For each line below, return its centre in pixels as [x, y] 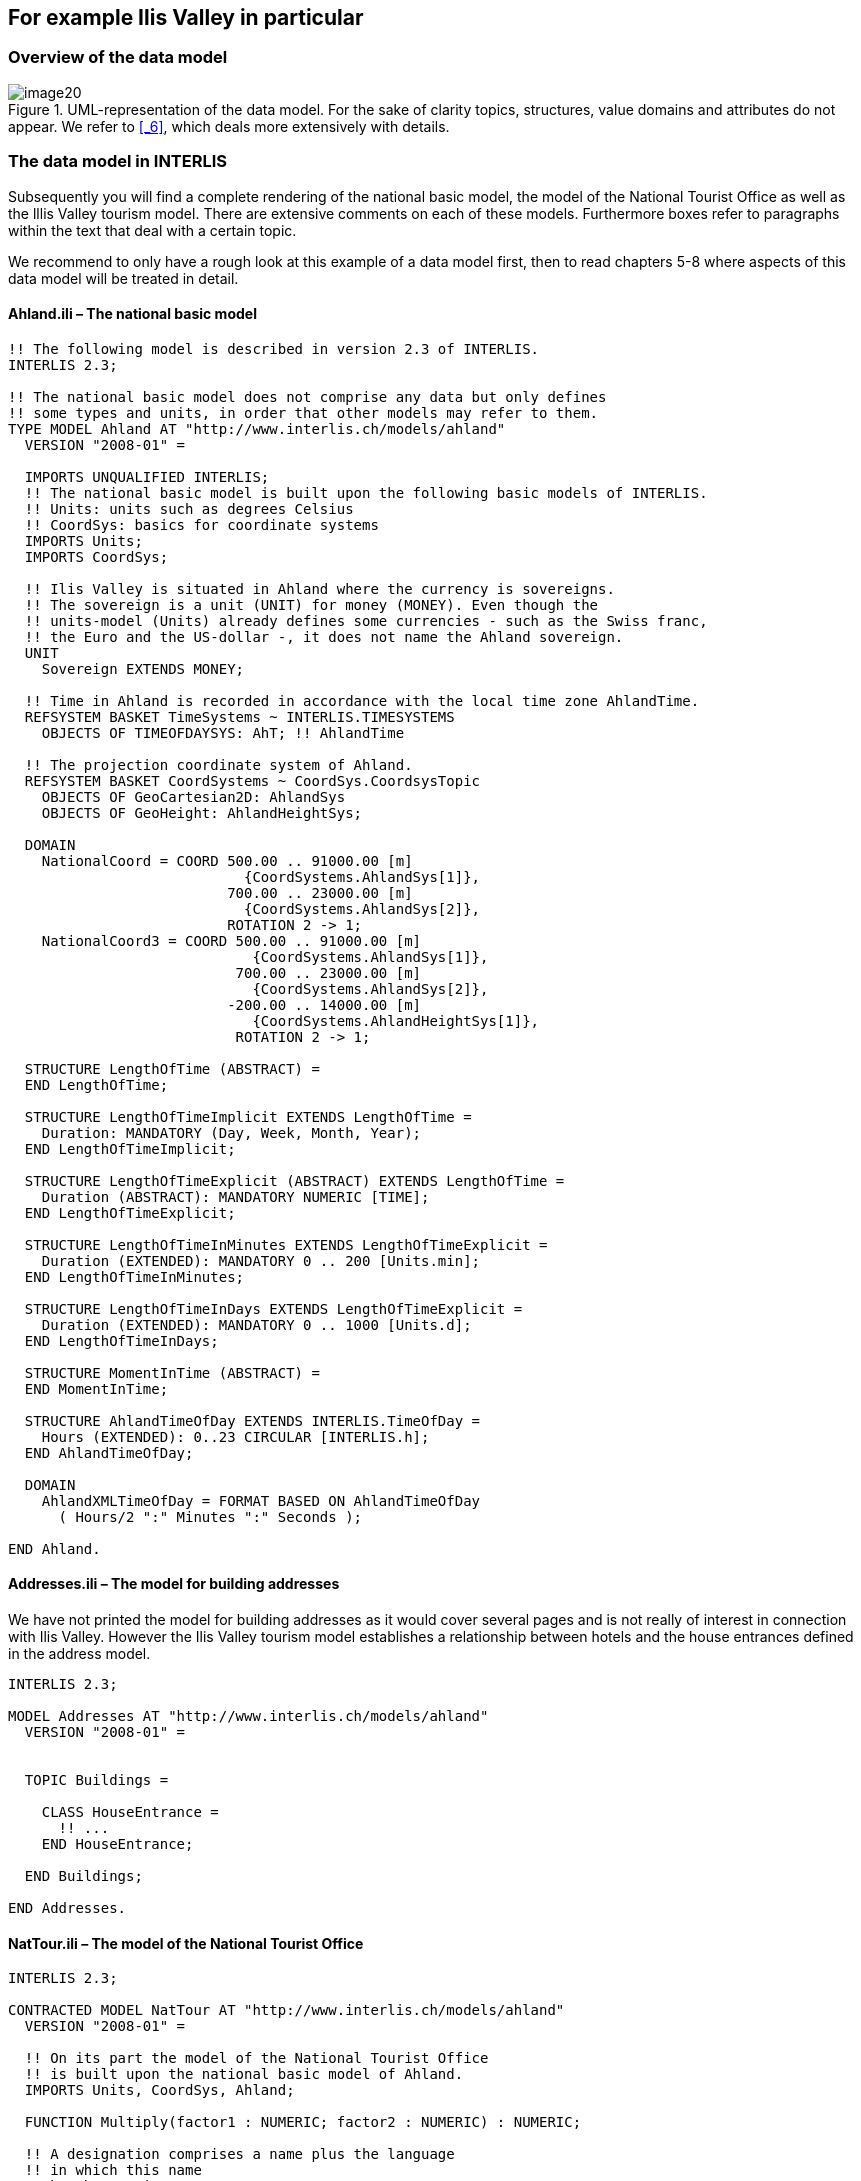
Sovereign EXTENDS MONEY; [143, 668]
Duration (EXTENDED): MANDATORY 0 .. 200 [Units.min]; [261, 1260]
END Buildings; [83, 1875]
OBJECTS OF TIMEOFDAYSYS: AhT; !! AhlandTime [223, 732]
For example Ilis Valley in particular [186, 17]
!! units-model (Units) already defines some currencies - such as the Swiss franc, [366, 620]
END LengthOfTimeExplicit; [130, 1212]
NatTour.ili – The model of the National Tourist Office [186, 1943]
